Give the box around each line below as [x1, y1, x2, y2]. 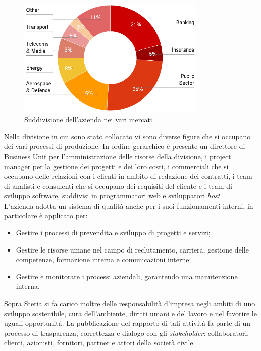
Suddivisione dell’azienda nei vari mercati [24, 114, 152, 125]
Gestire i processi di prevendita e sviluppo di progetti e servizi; [16, 227, 211, 238]
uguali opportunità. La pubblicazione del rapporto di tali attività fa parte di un [4, 318, 251, 328]
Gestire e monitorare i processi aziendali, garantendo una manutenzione [16, 271, 238, 281]
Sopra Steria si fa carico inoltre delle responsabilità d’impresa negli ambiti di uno [4, 298, 255, 309]
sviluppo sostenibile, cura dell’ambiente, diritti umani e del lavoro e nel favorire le [4, 308, 257, 318]
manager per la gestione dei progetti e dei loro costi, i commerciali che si [4, 161, 229, 171]
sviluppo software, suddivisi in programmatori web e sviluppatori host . [4, 190, 222, 201]
